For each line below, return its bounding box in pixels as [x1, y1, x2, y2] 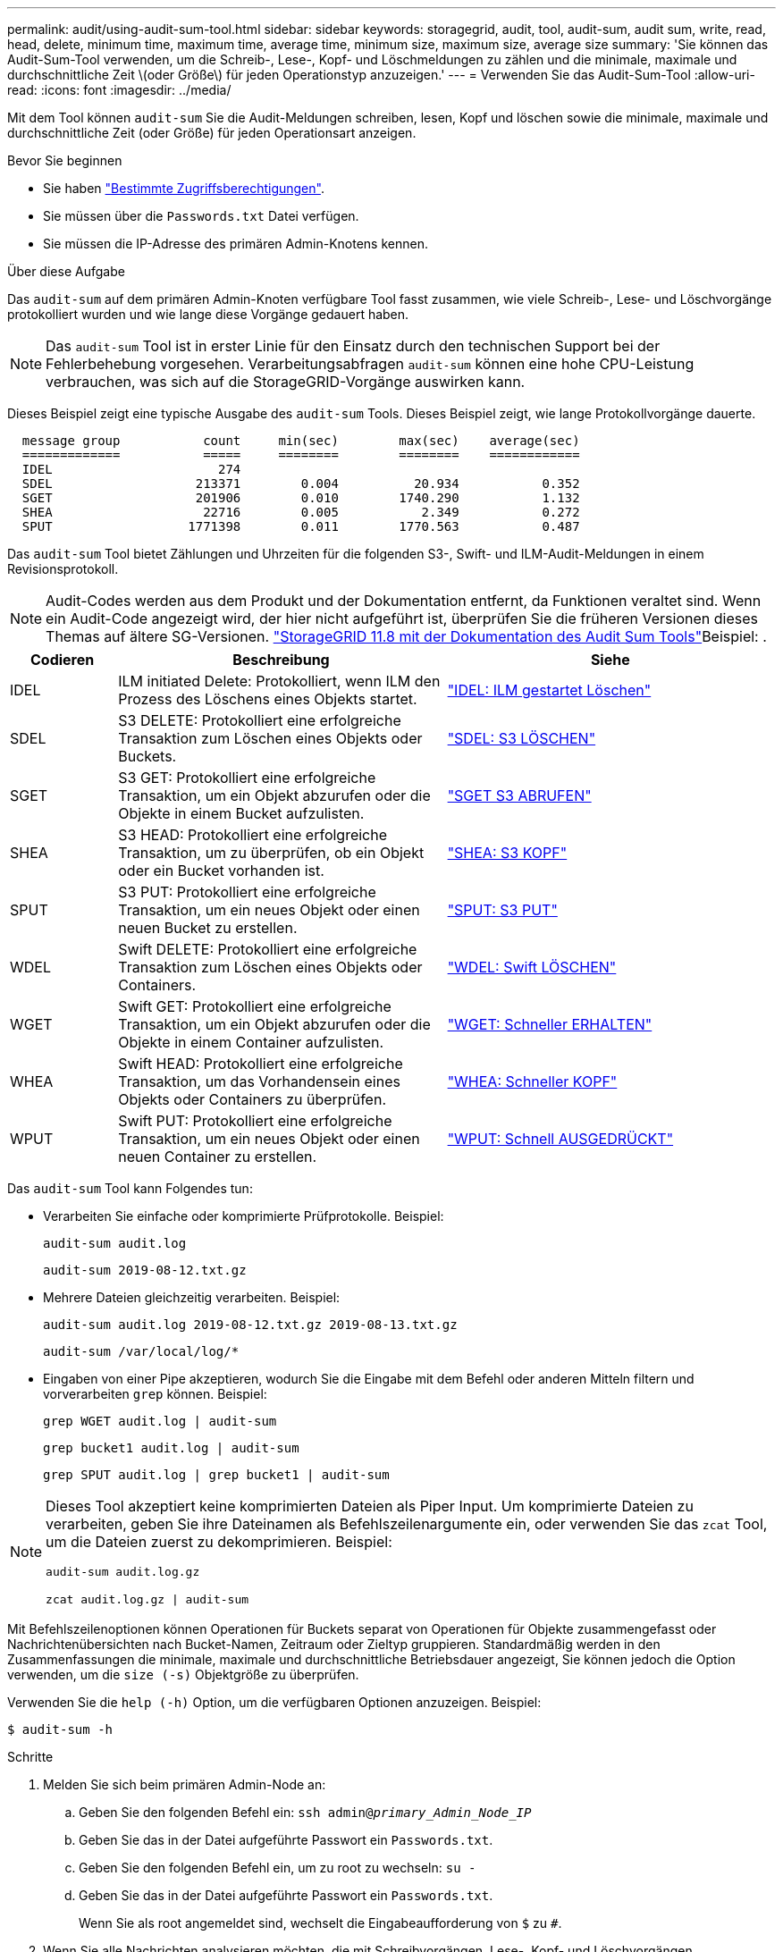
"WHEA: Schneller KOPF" [447, 1073, 618, 1090]
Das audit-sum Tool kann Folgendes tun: [7, 1181, 253, 1196]
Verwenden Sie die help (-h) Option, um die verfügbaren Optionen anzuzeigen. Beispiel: [7, 1695, 542, 1710]
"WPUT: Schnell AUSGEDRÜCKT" [447, 1130, 674, 1148]
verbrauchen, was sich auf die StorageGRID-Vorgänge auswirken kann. [46, 373, 526, 391]
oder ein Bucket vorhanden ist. [118, 862, 324, 879]
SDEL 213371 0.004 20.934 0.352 [21, 476, 580, 491]
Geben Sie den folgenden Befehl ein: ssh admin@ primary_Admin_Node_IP [79, 1805, 532, 1820]
